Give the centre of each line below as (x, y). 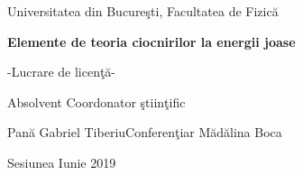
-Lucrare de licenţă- (62, 72)
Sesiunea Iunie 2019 (62, 162)
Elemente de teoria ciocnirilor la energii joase (151, 41)
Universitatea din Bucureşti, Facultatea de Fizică (143, 11)
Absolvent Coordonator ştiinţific (96, 101)
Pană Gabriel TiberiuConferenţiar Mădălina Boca (145, 132)
